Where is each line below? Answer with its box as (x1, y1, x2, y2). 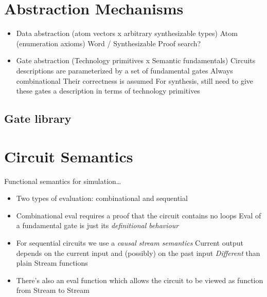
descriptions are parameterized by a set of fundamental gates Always (16, 65, 233, 76)
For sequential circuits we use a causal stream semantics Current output (16, 237, 243, 248)
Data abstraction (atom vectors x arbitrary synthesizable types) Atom (16, 28, 238, 39)
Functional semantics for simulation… (4, 175, 121, 186)
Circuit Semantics (4, 145, 133, 166)
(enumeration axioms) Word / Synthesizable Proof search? (16, 38, 201, 48)
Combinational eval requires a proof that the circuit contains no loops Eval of (16, 210, 261, 220)
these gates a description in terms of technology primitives (16, 85, 200, 96)
